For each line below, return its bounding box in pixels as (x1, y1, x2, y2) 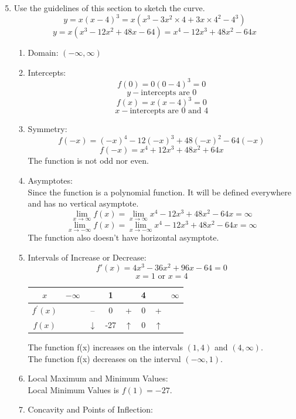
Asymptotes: (28, 174, 73, 187)
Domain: (28, 46, 59, 59)
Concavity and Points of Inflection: (28, 403, 153, 415)
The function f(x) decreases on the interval (28, 352, 181, 364)
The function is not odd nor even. (28, 154, 149, 167)
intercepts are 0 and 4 (130, 107, 209, 116)
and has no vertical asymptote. (28, 197, 139, 209)
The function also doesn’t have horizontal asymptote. (28, 231, 219, 244)
